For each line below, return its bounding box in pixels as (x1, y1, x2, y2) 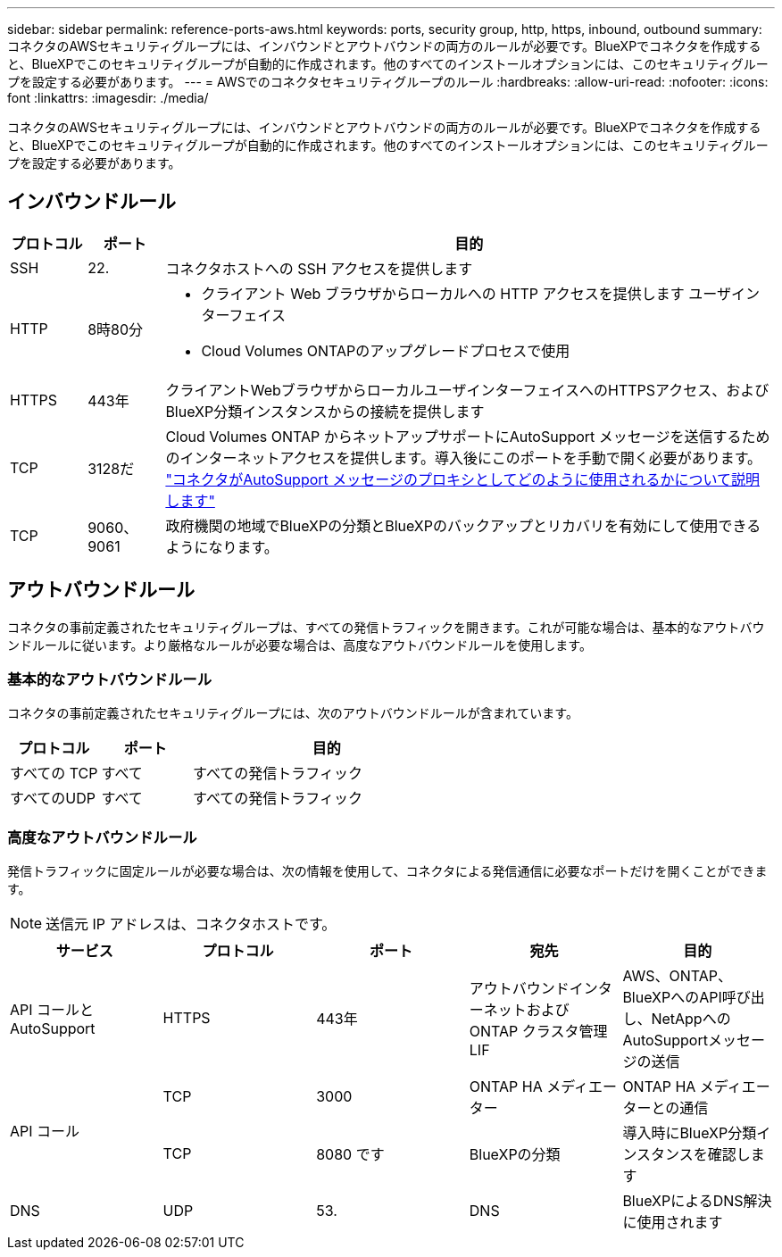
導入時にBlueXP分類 (622, 1124, 757, 1143)
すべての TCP (10, 764, 98, 783)
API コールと (10, 1001, 95, 1020)
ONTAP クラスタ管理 (469, 1022, 608, 1041)
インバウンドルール (7, 190, 176, 213)
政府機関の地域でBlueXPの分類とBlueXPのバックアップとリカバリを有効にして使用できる (165, 516, 761, 535)
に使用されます (622, 1213, 723, 1232)
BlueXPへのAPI (622, 988, 722, 1007)
